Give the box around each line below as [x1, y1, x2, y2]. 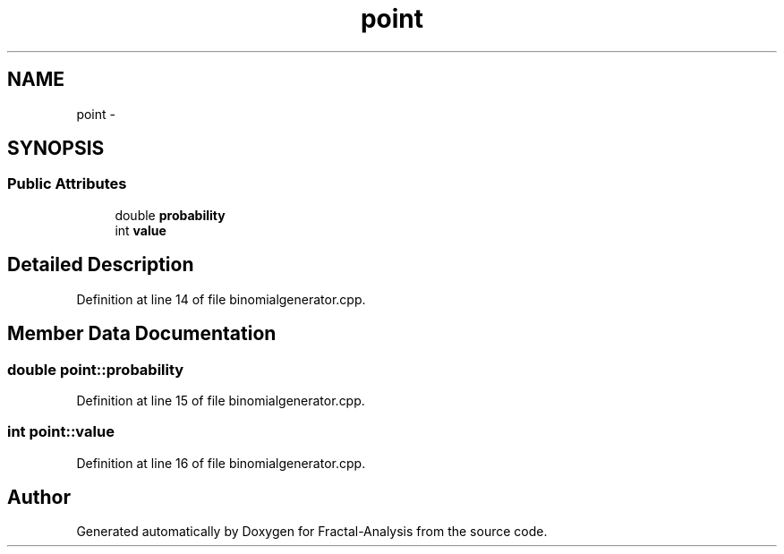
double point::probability [7, 360, 184, 379]
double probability [115, 207, 226, 223]
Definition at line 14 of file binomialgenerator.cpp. [76, 291, 366, 307]
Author [7, 486, 71, 509]
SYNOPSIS [7, 137, 105, 160]
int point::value [7, 422, 115, 441]
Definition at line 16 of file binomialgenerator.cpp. [76, 455, 366, 471]
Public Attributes [7, 175, 127, 193]
